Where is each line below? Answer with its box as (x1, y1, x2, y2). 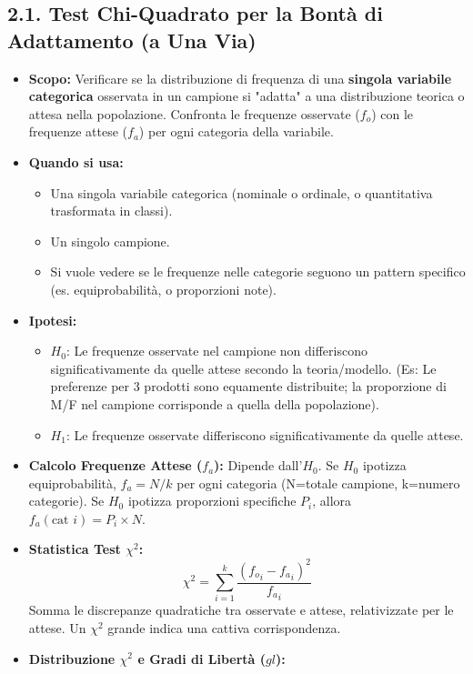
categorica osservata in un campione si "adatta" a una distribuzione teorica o (28, 86, 465, 106)
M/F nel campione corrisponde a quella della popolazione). (50, 394, 379, 413)
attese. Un (28, 618, 86, 637)
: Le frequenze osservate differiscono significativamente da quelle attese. (65, 425, 464, 444)
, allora (312, 491, 352, 510)
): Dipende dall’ (214, 456, 303, 475)
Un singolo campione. (50, 231, 170, 250)
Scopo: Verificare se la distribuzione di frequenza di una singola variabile (28, 68, 452, 87)
